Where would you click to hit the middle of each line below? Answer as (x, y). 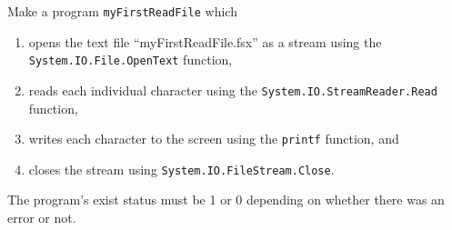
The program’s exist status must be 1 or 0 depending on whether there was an (226, 200)
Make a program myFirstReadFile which (122, 11)
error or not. (42, 218)
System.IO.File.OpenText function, (131, 60)
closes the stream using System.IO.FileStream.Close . (181, 169)
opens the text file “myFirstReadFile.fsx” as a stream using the (205, 41)
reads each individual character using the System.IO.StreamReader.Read (233, 90)
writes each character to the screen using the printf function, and (214, 139)
